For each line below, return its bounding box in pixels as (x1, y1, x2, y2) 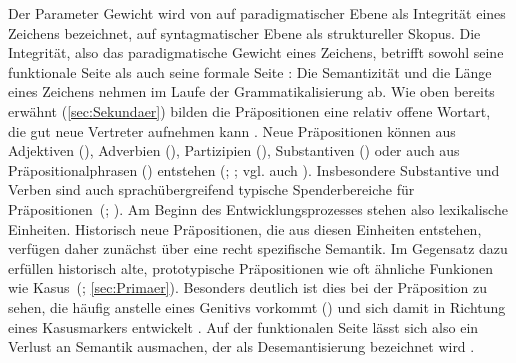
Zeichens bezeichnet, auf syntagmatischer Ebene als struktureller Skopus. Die (8, 22, 481, 43)
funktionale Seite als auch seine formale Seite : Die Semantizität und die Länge (8, 61, 492, 82)
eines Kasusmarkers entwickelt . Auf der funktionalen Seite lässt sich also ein (8, 316, 479, 337)
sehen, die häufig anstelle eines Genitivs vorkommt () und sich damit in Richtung (8, 296, 506, 317)
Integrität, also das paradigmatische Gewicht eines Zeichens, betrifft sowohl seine (8, 42, 504, 63)
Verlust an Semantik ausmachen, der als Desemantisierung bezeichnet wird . (8, 336, 475, 357)
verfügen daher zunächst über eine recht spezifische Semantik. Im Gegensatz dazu (8, 238, 508, 259)
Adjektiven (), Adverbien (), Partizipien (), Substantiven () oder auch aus (8, 140, 460, 161)
